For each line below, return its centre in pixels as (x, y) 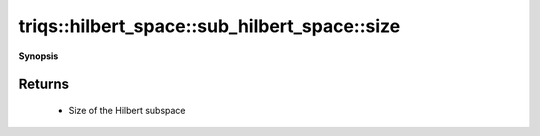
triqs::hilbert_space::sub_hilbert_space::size (209, 26)
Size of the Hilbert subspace (127, 110)
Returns (44, 84)
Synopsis (38, 56)
